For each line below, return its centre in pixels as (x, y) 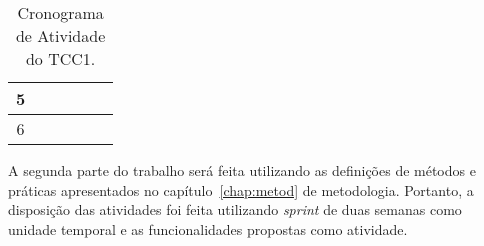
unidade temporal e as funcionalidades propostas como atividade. (208, 228)
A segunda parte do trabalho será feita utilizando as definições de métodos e (242, 170)
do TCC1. (60, 58)
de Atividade (60, 35)
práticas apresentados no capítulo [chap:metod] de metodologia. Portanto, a (241, 189)
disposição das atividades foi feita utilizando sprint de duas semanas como (235, 209)
